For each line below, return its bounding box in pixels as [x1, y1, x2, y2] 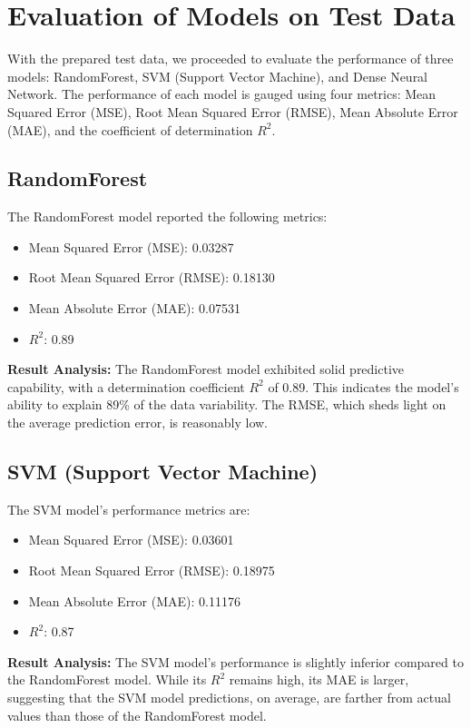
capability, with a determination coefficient [7, 377, 245, 396]
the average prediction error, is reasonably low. [7, 413, 268, 432]
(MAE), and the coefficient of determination [7, 120, 253, 139]
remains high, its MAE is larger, [229, 670, 409, 689]
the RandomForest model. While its [7, 670, 207, 689]
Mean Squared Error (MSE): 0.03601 [28, 530, 234, 549]
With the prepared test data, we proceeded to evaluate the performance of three [7, 49, 454, 68]
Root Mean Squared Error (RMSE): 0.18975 [28, 561, 275, 580]
